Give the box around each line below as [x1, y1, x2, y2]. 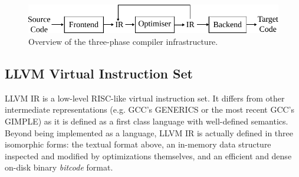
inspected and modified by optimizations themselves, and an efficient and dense [5, 149, 292, 162]
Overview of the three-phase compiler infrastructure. [28, 35, 218, 47]
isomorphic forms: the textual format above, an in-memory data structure [5, 138, 271, 150]
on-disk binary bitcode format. [5, 161, 113, 173]
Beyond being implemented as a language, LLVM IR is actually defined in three [5, 126, 294, 139]
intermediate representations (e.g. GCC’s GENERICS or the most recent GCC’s [5, 103, 295, 116]
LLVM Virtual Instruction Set [5, 64, 193, 82]
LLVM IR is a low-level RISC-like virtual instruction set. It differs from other [5, 91, 285, 104]
